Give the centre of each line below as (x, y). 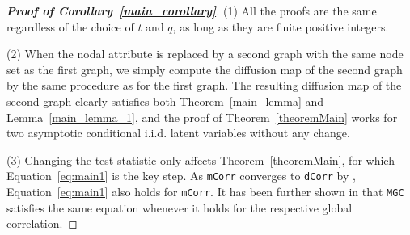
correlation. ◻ (42, 223)
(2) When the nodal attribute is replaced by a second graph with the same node (205, 54)
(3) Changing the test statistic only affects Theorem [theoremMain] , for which (201, 159)
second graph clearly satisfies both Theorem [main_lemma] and (165, 101)
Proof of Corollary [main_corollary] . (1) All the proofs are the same (192, 10)
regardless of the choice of (70, 26)
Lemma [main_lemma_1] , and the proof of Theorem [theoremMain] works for (202, 117)
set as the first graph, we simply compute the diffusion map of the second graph (205, 69)
